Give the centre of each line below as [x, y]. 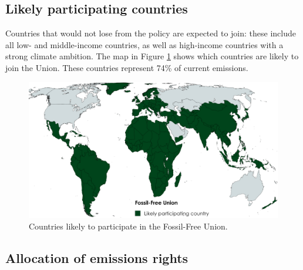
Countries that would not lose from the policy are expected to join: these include [151, 33]
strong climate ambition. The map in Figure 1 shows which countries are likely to [152, 56]
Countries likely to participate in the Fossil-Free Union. [128, 226]
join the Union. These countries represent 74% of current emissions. [127, 67]
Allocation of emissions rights [97, 258]
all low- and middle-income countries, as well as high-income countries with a [144, 44]
